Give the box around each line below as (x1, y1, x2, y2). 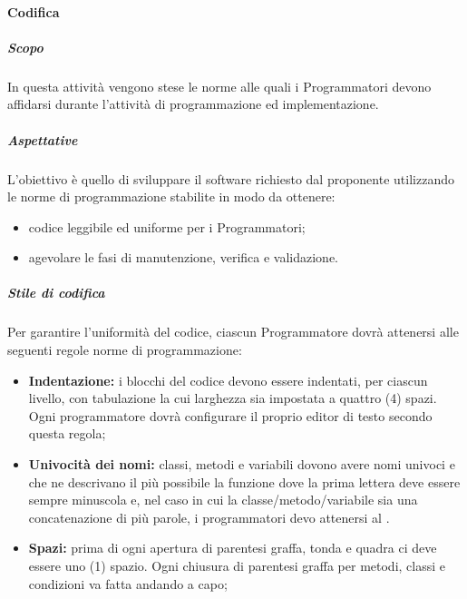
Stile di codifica (7, 283, 105, 302)
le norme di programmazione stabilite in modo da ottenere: (7, 187, 336, 206)
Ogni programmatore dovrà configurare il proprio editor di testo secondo (28, 406, 433, 425)
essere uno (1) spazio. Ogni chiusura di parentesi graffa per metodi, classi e (28, 555, 445, 574)
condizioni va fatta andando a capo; (28, 574, 228, 593)
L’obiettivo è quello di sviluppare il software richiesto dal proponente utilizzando (7, 169, 454, 188)
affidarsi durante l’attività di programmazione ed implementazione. (7, 94, 379, 113)
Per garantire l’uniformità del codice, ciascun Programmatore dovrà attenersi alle (7, 322, 459, 341)
